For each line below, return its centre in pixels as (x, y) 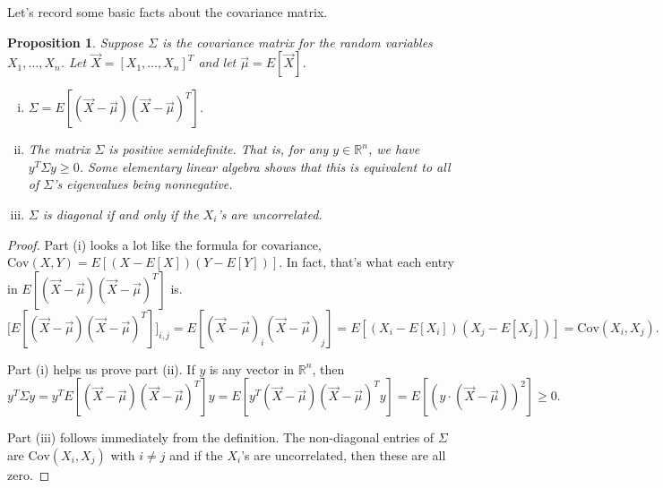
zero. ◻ (29, 474)
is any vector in (252, 368)
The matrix (59, 149)
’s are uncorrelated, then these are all (344, 454)
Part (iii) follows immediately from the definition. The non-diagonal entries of (221, 437)
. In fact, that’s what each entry (366, 262)
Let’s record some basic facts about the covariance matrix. (168, 12)
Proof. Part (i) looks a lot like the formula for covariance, (164, 244)
